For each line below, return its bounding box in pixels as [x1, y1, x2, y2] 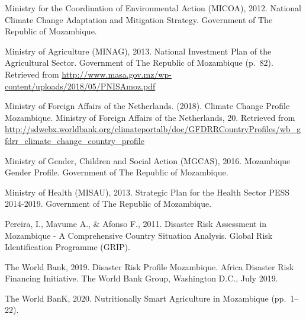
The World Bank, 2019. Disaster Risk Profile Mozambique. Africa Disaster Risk [5, 260, 294, 273]
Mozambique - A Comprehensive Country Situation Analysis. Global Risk [5, 229, 273, 241]
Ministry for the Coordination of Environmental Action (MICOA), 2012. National [5, 2, 302, 14]
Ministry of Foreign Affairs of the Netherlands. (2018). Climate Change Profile [5, 100, 290, 112]
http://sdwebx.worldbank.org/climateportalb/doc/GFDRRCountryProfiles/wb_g [5, 123, 301, 135]
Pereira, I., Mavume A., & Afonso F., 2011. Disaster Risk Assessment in [5, 217, 267, 229]
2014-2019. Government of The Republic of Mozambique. [5, 197, 212, 210]
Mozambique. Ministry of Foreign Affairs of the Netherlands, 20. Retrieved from [5, 111, 295, 123]
